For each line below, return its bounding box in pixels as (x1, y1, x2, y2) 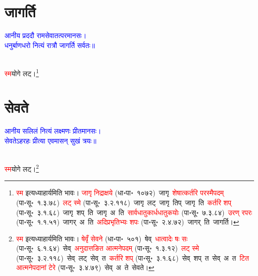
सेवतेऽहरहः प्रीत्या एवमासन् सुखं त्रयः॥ (4, 135, 97, 145)
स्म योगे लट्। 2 (4, 162, 39, 174)
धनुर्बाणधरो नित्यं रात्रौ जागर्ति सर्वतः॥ (4, 40, 95, 50)
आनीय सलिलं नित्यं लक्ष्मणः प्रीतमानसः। (4, 126, 102, 136)
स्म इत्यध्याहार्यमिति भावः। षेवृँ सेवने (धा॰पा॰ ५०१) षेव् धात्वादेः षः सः (16, 233, 188, 243)
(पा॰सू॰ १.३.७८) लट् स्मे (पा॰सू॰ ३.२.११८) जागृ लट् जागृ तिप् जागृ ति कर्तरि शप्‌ (16, 197, 231, 207)
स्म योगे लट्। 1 (4, 66, 39, 78)
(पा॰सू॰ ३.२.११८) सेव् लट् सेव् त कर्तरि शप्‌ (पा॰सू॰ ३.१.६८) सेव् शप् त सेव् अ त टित (16, 252, 249, 263)
